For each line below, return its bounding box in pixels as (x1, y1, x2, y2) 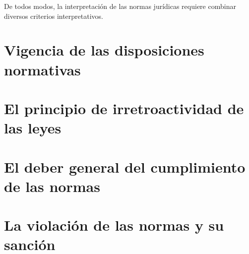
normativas (4, 59, 81, 79)
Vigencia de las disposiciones (4, 40, 204, 60)
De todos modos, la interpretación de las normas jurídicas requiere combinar (4, 1, 236, 11)
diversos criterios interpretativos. (4, 10, 104, 21)
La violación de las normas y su (4, 215, 224, 235)
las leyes (4, 118, 62, 138)
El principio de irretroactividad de (4, 98, 244, 118)
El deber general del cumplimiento (4, 156, 246, 177)
